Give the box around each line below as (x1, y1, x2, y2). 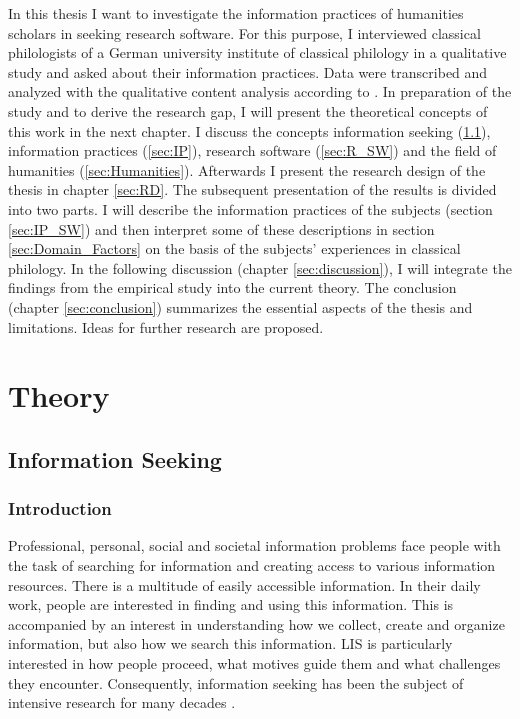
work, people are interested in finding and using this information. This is (8, 594, 454, 615)
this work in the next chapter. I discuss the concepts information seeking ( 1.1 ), (8, 120, 491, 141)
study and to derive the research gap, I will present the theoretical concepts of (8, 100, 488, 121)
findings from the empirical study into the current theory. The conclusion (8, 277, 457, 298)
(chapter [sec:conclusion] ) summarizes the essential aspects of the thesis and (8, 296, 473, 317)
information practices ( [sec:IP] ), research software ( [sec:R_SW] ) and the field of (8, 140, 497, 161)
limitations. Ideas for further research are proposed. (8, 316, 324, 337)
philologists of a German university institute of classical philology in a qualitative (8, 42, 507, 63)
